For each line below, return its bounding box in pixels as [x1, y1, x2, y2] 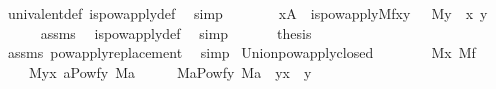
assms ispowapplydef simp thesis [40, 22, 312, 43]
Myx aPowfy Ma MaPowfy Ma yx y [28, 61, 312, 82]
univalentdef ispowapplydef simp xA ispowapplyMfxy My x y [7, 3, 488, 23]
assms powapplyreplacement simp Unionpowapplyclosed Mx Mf [7, 42, 476, 63]
